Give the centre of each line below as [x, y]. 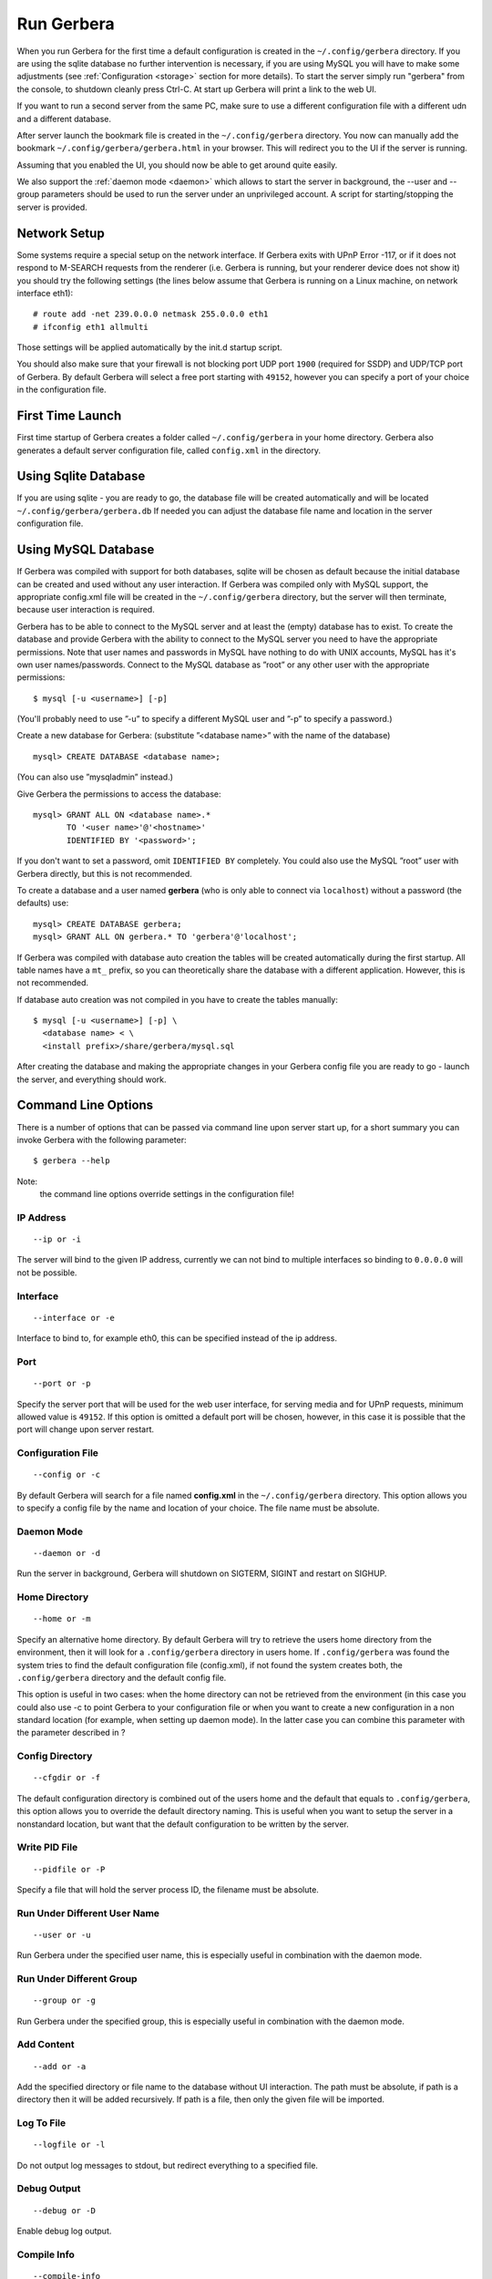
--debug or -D [64, 2210]
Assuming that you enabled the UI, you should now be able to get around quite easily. [177, 165]
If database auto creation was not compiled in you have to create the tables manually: [178, 999]
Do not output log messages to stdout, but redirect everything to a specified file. [168, 2165]
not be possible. [47, 1273]
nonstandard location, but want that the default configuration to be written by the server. [183, 1824]
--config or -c [67, 1475]
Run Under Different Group [77, 1979]
